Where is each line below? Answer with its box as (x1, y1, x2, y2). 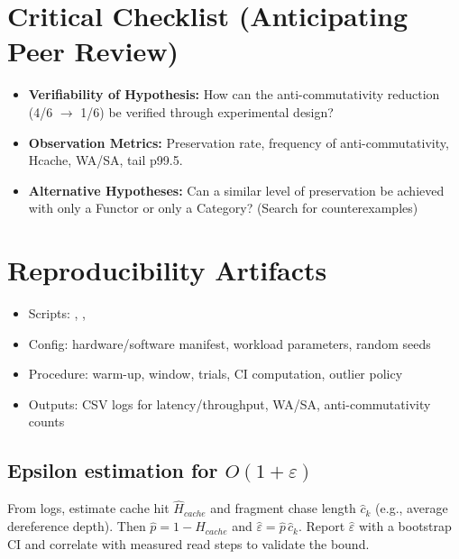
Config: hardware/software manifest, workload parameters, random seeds (28, 334, 431, 353)
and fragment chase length (210, 499, 356, 518)
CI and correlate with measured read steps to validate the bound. (7, 534, 370, 553)
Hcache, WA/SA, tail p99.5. (28, 151, 183, 170)
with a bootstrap (359, 517, 452, 536)
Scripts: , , (28, 304, 86, 322)
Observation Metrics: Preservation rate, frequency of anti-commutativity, (28, 133, 449, 151)
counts (28, 412, 65, 431)
